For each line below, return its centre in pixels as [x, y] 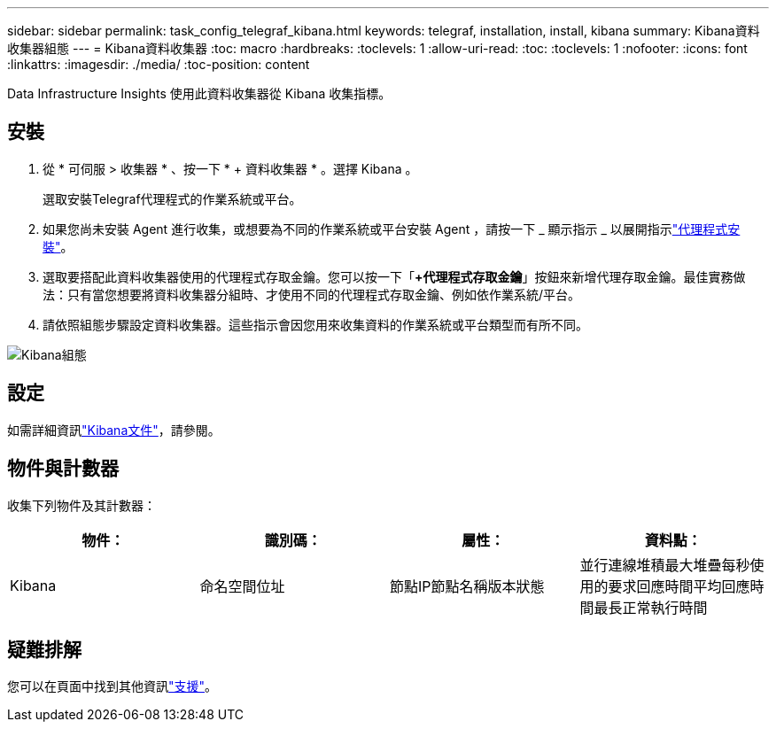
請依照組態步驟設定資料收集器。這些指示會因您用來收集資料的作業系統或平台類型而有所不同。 [315, 324]
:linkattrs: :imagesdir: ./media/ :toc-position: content [159, 64]
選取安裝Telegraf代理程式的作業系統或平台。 [172, 198]
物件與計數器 [63, 469]
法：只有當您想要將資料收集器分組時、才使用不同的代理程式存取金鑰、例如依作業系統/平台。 [312, 294]
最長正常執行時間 [651, 607]
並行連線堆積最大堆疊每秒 [665, 565]
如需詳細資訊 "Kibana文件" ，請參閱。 [114, 430]
